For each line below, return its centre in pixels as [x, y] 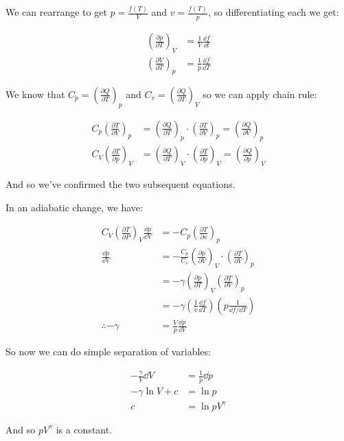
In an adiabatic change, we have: [74, 207]
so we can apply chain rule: [260, 94]
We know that [35, 94]
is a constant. [84, 429]
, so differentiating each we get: [273, 12]
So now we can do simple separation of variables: [108, 351]
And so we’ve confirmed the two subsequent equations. [121, 184]
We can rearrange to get [56, 12]
